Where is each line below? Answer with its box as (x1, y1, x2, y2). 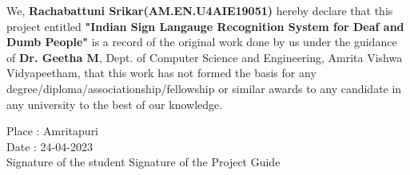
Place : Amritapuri (6, 122, 99, 139)
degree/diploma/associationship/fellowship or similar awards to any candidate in (6, 80, 402, 96)
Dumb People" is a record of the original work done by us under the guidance (6, 33, 397, 50)
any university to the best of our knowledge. (6, 95, 223, 112)
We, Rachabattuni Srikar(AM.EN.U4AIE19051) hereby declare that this (6, 2, 393, 18)
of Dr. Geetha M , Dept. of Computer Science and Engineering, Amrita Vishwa (6, 49, 403, 65)
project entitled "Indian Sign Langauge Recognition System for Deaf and (6, 17, 404, 34)
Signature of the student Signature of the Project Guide (6, 154, 281, 170)
